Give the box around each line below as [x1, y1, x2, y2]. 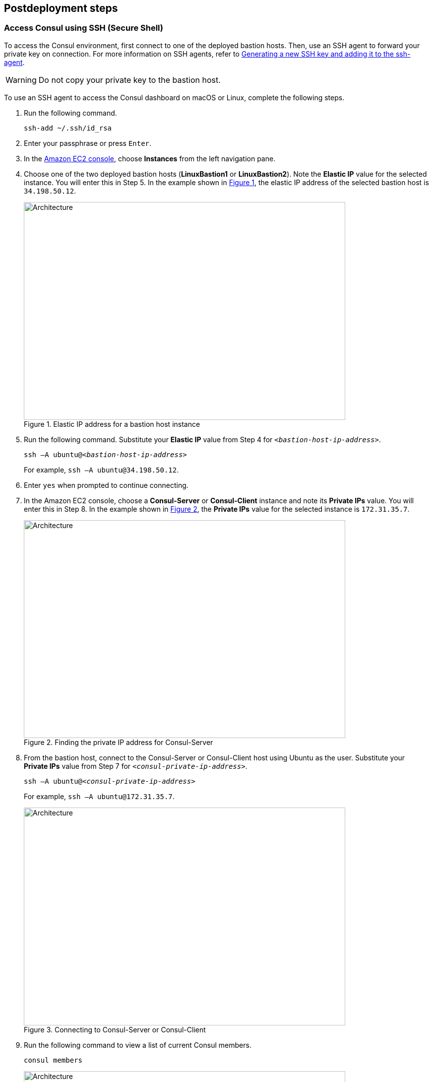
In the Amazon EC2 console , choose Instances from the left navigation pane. [24, 154, 276, 163]
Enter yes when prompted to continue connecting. [24, 480, 188, 489]
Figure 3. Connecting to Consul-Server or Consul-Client [24, 1025, 206, 1034]
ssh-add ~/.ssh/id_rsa [24, 124, 112, 132]
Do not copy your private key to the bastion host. [38, 74, 221, 85]
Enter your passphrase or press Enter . [24, 138, 152, 147]
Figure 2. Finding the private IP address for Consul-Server [24, 738, 213, 746]
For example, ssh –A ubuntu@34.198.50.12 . [24, 465, 179, 474]
